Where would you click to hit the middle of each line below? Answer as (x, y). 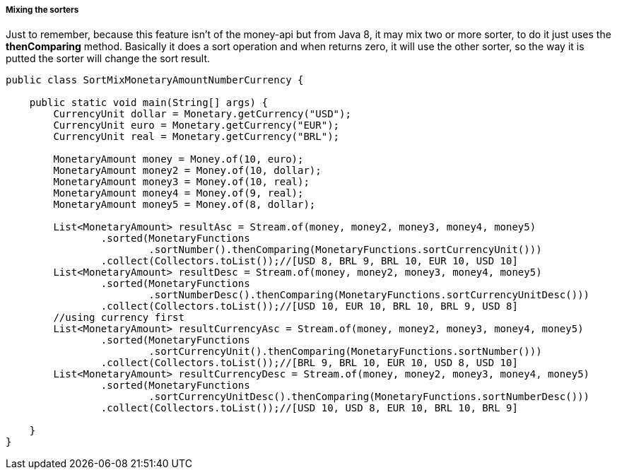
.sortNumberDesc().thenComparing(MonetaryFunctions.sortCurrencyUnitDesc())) (369, 295)
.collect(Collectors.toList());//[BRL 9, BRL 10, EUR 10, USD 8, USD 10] (309, 363)
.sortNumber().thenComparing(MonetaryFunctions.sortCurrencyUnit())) (345, 250)
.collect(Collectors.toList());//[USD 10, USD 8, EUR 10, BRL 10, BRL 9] (309, 408)
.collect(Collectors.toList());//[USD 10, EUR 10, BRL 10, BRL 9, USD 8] (309, 306)
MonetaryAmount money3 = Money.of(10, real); (181, 182)
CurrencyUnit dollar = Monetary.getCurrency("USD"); (202, 114)
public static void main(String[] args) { (148, 103)
